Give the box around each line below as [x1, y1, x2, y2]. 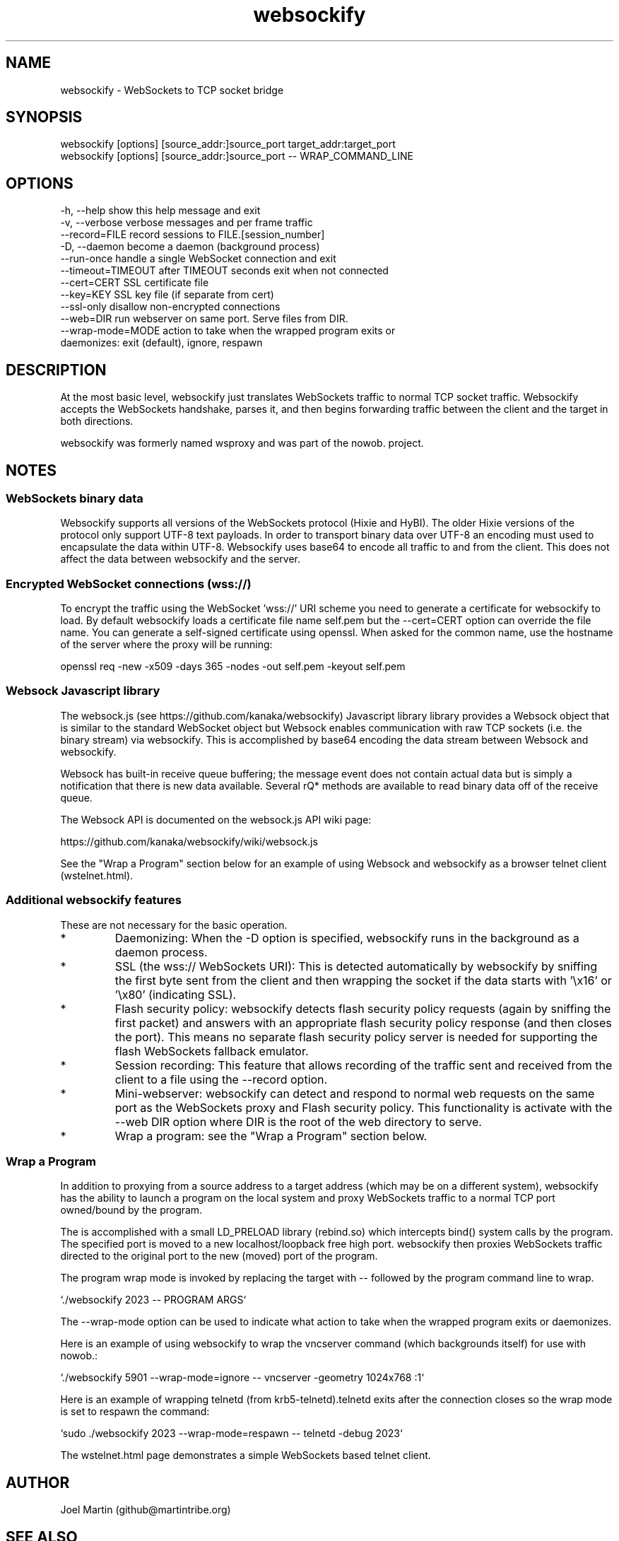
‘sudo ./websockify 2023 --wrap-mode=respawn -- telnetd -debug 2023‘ [60, 1427, 403, 1440]
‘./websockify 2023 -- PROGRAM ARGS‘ [60, 1294, 247, 1306]
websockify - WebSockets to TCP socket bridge [60, 83, 284, 96]
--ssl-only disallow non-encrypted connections [60, 300, 281, 313]
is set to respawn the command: [60, 1405, 210, 1418]
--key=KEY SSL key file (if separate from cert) [60, 288, 274, 301]
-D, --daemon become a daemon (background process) [60, 240, 320, 253]
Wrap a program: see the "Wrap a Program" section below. [114, 1128, 428, 1143]
